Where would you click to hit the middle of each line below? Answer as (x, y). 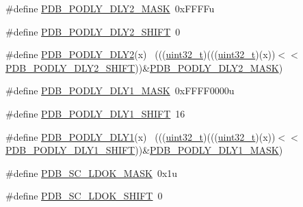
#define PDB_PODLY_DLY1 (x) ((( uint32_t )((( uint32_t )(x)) (141, 136)
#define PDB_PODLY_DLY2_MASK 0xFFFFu (110, 8)
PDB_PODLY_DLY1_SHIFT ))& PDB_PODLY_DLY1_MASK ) (144, 150)
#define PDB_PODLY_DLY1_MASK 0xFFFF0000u (120, 91)
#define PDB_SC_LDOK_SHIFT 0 (84, 196)
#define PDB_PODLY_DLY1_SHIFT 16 (95, 113)
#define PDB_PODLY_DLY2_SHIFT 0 (93, 31)
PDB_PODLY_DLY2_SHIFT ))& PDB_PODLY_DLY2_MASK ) (144, 67)
